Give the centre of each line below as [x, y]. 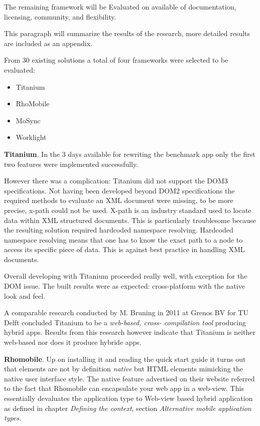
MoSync [28, 120]
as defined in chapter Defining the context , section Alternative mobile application [128, 408]
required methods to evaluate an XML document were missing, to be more [119, 200]
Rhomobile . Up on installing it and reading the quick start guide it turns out [125, 359]
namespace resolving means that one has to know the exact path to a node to [123, 239]
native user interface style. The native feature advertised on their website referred [129, 378]
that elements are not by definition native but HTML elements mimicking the [123, 369]
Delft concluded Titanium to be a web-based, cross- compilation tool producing [125, 322]
